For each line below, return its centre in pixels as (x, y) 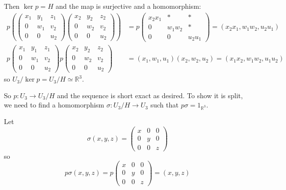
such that (164, 105)
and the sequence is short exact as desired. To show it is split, (150, 95)
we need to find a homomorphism (54, 105)
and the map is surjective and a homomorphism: (128, 6)
